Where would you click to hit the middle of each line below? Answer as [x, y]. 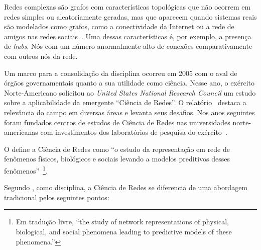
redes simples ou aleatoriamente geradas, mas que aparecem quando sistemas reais [130, 16]
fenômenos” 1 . [26, 170]
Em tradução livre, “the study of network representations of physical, [122, 222]
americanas [21, 132]
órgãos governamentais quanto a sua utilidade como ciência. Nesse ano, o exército [129, 83]
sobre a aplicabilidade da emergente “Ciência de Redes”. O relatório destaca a [125, 102]
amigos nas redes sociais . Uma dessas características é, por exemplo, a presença [128, 36]
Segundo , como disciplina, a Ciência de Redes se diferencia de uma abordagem [126, 187]
